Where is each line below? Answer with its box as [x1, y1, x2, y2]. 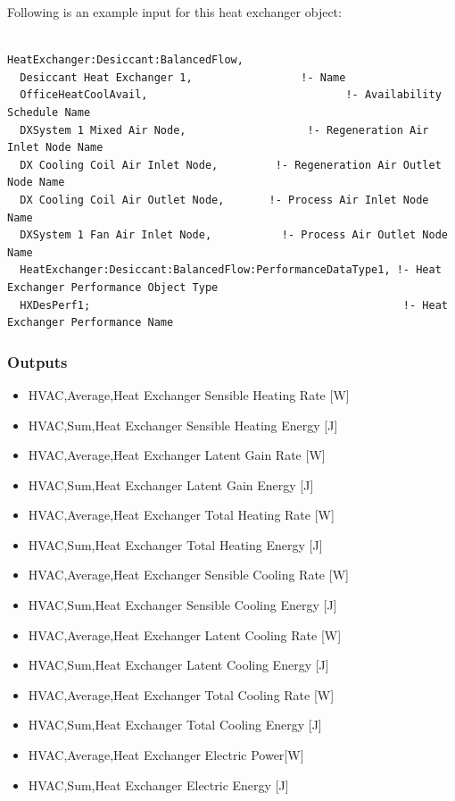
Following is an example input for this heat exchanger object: [7, 3, 342, 21]
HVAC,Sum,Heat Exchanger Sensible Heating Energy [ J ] [28, 415, 338, 434]
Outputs [7, 350, 68, 372]
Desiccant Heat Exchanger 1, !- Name [20, 71, 346, 84]
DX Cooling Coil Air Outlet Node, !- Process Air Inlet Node [20, 193, 429, 206]
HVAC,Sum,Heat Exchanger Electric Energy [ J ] [28, 775, 289, 794]
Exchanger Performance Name [7, 316, 174, 330]
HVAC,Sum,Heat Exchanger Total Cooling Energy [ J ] [28, 715, 322, 734]
